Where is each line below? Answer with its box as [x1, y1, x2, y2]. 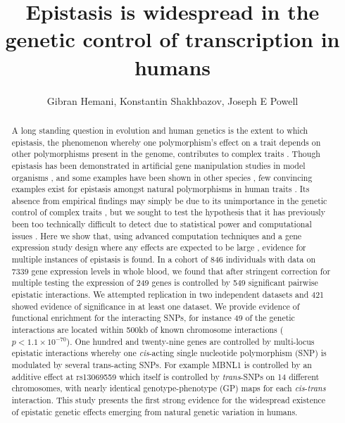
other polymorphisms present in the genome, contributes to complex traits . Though [11, 148, 320, 160]
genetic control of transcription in [5, 25, 340, 53]
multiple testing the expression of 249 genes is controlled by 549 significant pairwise [11, 277, 318, 289]
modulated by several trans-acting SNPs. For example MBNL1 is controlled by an [11, 359, 312, 371]
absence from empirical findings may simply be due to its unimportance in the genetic [11, 194, 327, 206]
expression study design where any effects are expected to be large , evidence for [11, 241, 306, 253]
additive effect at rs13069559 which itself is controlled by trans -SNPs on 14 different [11, 370, 320, 382]
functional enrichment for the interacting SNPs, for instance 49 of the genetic [11, 312, 295, 324]
